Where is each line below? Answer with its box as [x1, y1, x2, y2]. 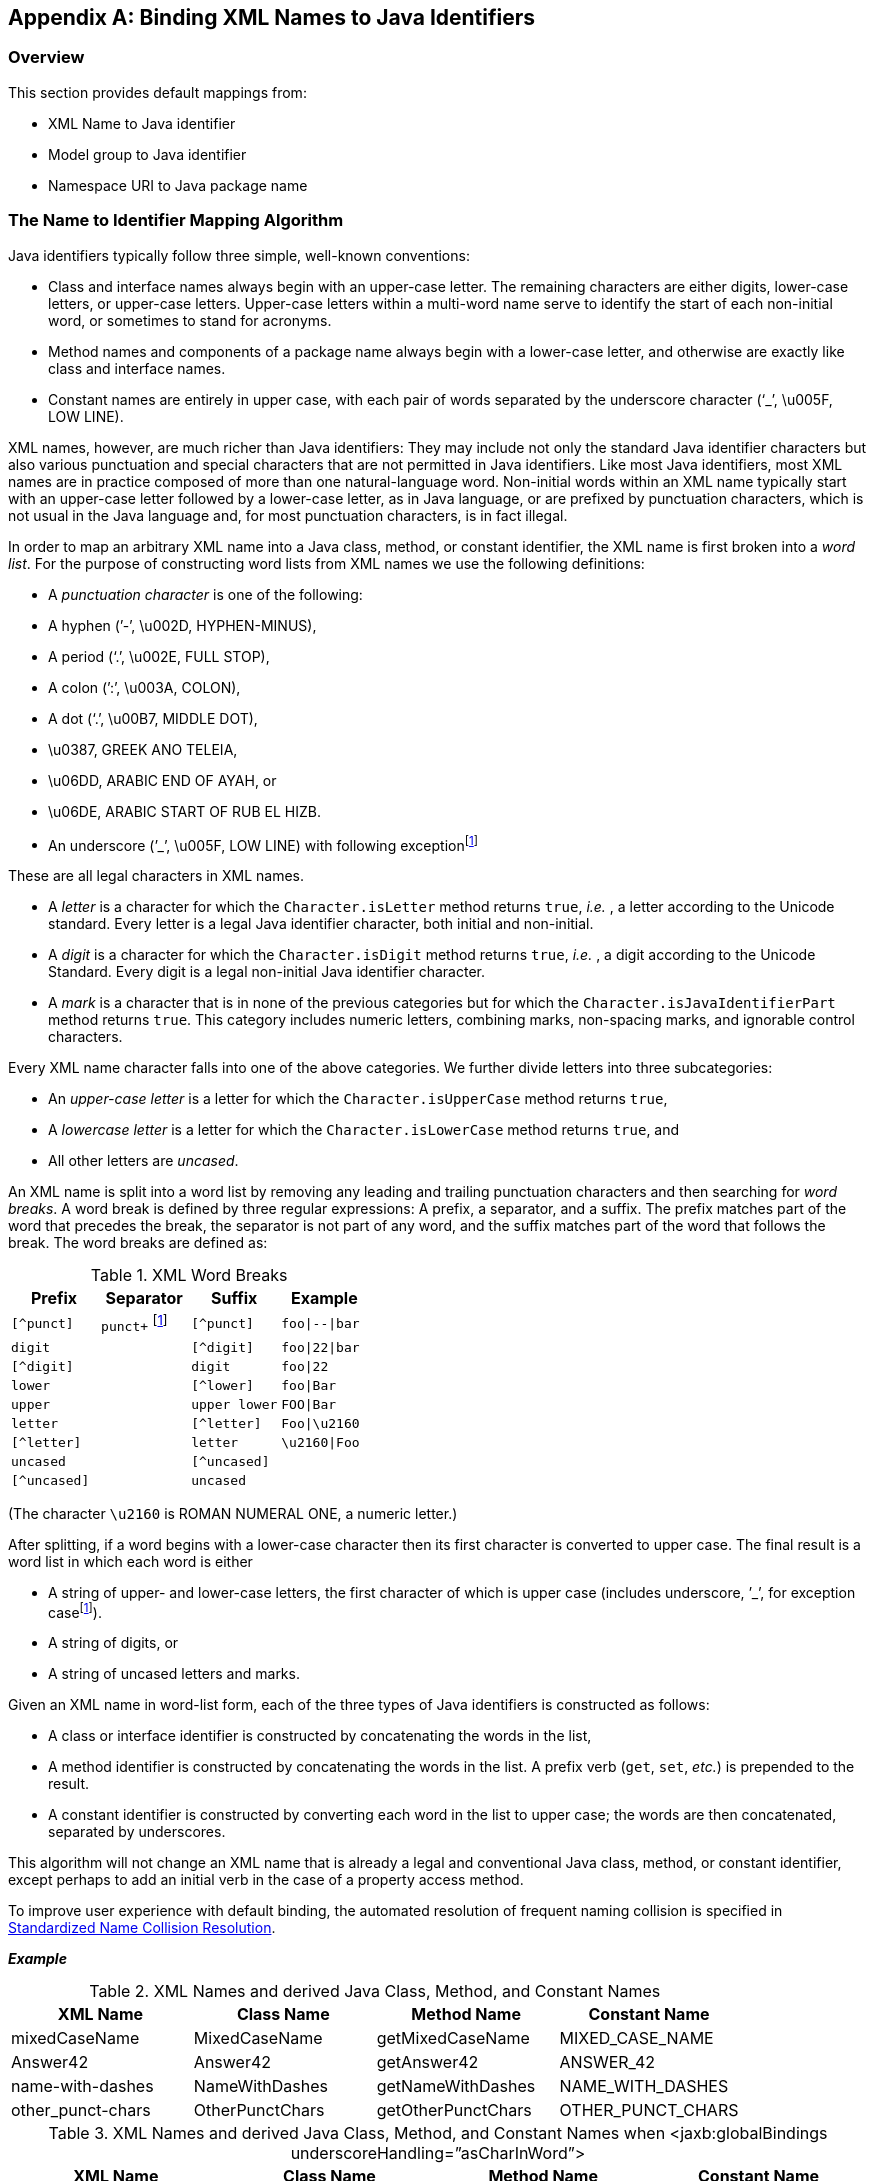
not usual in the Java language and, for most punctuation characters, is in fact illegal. [8, 506, 568, 524]
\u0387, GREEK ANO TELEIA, [48, 740, 238, 758]
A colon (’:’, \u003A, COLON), [48, 678, 241, 696]
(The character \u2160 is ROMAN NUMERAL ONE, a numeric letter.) [8, 1504, 458, 1522]
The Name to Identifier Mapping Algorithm [8, 210, 344, 231]
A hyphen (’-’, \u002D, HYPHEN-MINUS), [48, 616, 317, 634]
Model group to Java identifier [48, 145, 247, 163]
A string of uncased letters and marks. [48, 1665, 300, 1683]
